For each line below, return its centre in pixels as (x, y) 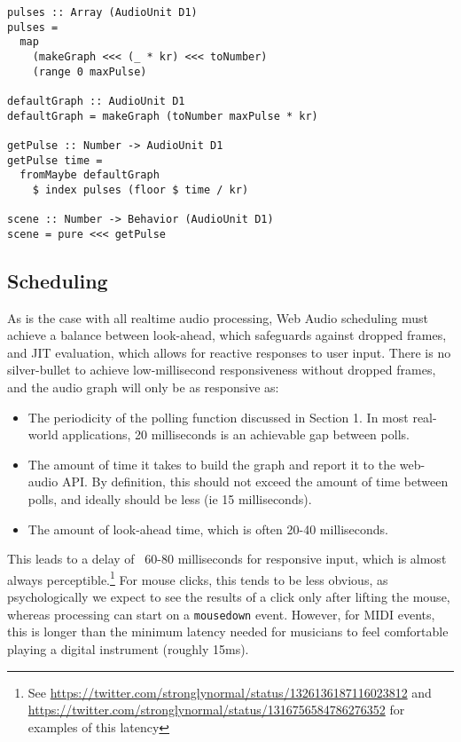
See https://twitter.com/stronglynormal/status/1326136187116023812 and (230, 692)
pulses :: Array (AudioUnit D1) (102, 12)
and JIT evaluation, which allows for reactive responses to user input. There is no (229, 352)
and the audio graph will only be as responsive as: (143, 387)
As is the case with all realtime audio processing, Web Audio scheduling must (218, 317)
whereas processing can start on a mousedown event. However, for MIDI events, (221, 614)
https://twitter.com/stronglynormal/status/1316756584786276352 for (216, 710)
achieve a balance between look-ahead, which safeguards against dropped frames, (227, 335)
